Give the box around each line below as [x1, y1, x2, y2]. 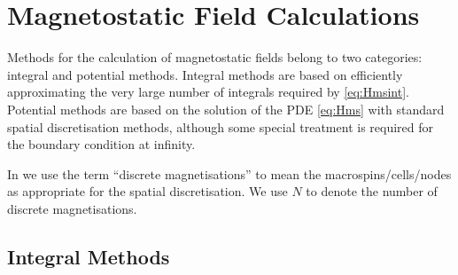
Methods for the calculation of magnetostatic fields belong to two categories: [7, 48, 423, 67]
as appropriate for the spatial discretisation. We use [7, 182, 288, 200]
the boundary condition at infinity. [7, 135, 196, 153]
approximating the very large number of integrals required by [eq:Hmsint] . [7, 82, 409, 101]
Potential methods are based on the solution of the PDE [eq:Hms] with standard [7, 99, 445, 118]
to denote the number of [306, 182, 438, 200]
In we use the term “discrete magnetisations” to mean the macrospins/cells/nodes [7, 164, 452, 183]
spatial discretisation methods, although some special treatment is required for [7, 117, 434, 136]
